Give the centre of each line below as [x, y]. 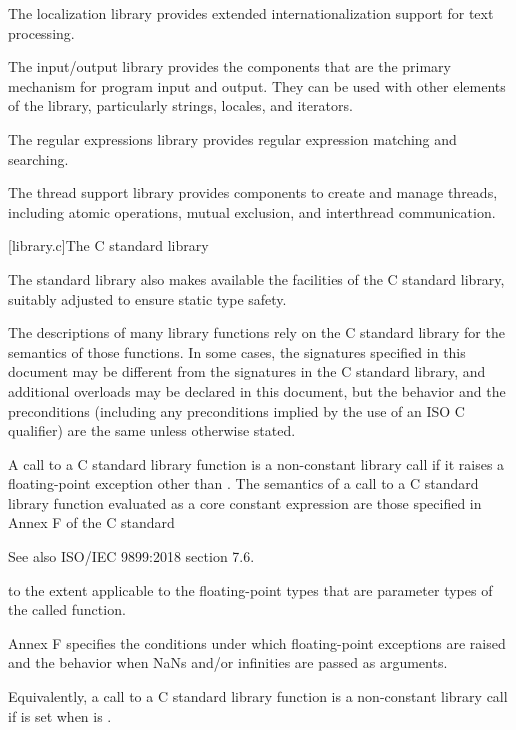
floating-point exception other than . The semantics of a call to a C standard [243, 483]
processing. [41, 32]
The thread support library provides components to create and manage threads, [253, 192]
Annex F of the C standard [91, 522]
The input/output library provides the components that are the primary [230, 66]
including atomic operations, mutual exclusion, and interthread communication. [252, 211]
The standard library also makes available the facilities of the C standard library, [256, 278]
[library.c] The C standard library [108, 245]
